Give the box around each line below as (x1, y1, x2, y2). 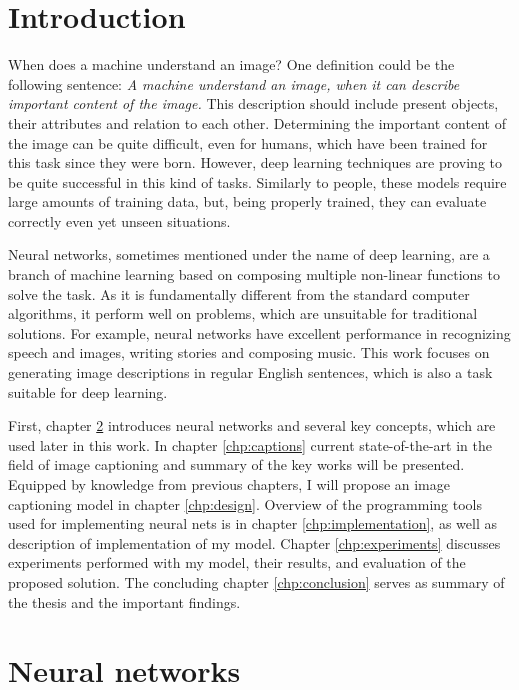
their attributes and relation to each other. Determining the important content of (8, 112, 506, 133)
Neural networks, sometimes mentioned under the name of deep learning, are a (8, 244, 490, 265)
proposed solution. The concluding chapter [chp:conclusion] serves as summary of (8, 571, 505, 592)
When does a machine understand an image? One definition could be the (8, 54, 455, 75)
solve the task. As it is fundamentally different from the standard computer (8, 283, 470, 304)
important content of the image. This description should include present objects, (8, 93, 499, 114)
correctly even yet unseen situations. (8, 210, 231, 231)
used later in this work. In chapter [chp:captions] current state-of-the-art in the (8, 434, 492, 455)
